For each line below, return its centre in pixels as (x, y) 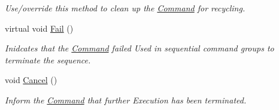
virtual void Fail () (39, 28)
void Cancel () (31, 80)
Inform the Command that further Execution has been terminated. (126, 100)
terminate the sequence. (48, 59)
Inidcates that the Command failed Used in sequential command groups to (139, 48)
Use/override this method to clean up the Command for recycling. (125, 8)
